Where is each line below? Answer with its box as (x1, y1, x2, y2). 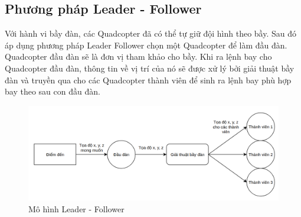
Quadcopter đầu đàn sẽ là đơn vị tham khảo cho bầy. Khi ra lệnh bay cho (5, 50, 272, 63)
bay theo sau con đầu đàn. (5, 85, 100, 98)
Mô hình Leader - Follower (28, 203, 125, 215)
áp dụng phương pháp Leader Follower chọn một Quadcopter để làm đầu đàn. (5, 38, 287, 51)
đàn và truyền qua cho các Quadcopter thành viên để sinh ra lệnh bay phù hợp (5, 73, 292, 86)
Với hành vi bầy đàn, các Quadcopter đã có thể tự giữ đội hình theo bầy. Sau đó (5, 27, 296, 40)
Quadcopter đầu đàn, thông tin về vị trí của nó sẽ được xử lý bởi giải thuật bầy (5, 61, 295, 74)
